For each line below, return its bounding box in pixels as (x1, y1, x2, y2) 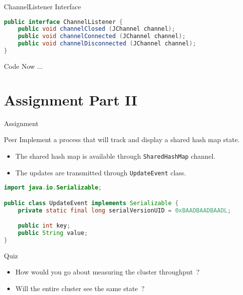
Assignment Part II (4, 89, 138, 109)
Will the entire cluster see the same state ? (15, 283, 145, 293)
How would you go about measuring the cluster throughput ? (15, 267, 200, 277)
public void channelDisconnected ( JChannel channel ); (18, 40, 196, 47)
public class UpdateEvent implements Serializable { (4, 199, 179, 207)
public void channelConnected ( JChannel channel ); (18, 33, 186, 40)
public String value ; (18, 230, 88, 236)
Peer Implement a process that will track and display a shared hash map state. (4, 134, 240, 145)
